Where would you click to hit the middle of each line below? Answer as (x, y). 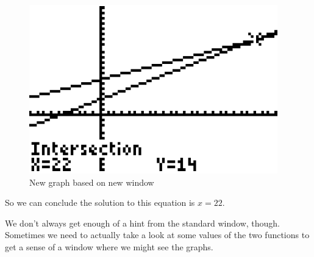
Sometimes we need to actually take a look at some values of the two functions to (157, 235)
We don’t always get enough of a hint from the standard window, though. (142, 223)
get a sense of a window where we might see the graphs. (109, 246)
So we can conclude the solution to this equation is (100, 202)
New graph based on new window (92, 182)
